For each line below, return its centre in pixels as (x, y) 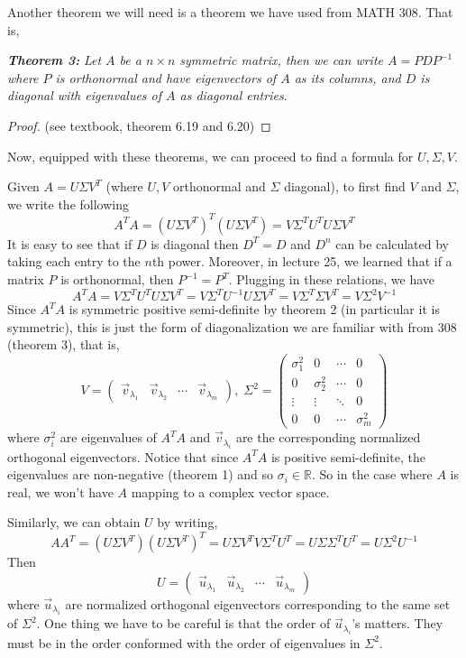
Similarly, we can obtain (74, 522)
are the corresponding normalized (328, 437)
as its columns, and (347, 77)
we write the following (68, 204)
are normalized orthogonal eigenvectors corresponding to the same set (258, 603)
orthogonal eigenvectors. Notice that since (123, 456)
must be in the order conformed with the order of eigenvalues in (184, 642)
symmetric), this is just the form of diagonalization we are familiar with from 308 (232, 326)
